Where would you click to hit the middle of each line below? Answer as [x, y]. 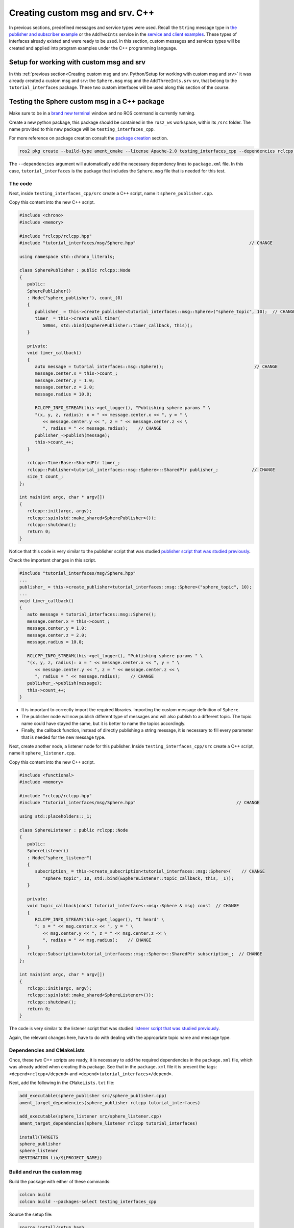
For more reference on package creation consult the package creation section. [89, 138]
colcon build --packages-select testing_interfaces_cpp [88, 1201]
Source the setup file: [31, 1214]
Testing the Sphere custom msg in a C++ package [87, 101]
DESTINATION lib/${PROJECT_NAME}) [61, 1158]
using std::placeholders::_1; [56, 816]
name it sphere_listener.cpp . [42, 753]
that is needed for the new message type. [63, 737]
